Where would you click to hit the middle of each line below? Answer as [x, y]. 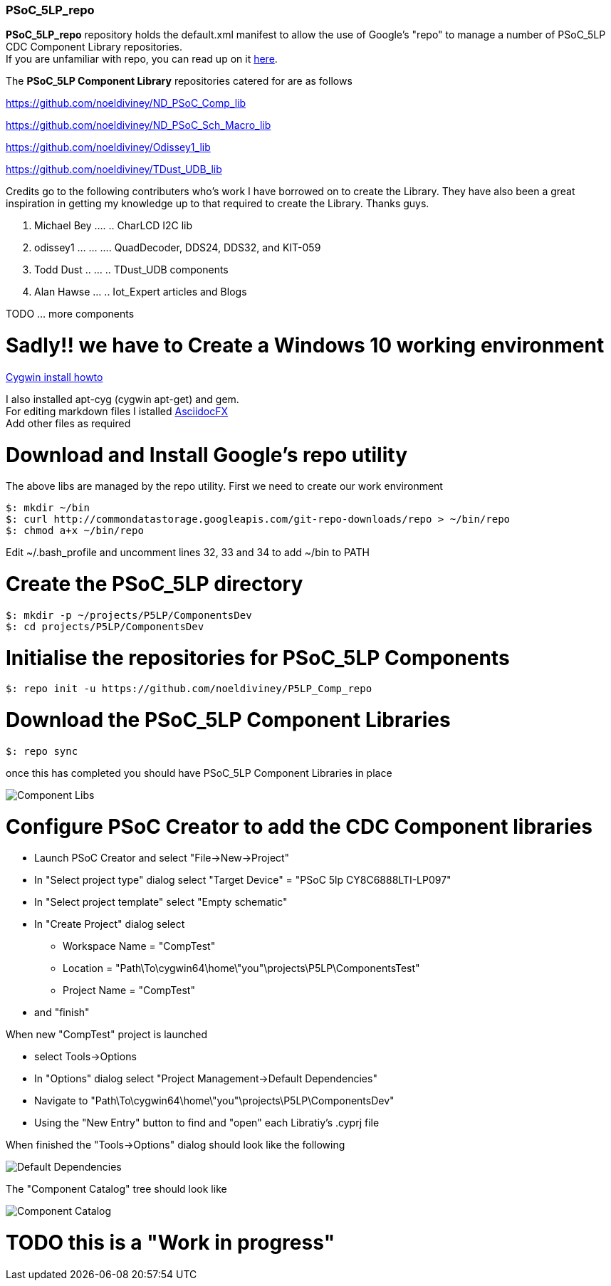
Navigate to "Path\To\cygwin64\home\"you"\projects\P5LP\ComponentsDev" [214, 1101]
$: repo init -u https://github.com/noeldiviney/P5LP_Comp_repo [189, 689]
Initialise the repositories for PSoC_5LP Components [258, 658]
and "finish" [62, 1013]
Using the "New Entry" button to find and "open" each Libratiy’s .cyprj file [207, 1123]
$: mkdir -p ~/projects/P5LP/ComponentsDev [129, 615]
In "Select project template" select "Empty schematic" [161, 902]
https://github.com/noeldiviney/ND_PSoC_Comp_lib [126, 103]
